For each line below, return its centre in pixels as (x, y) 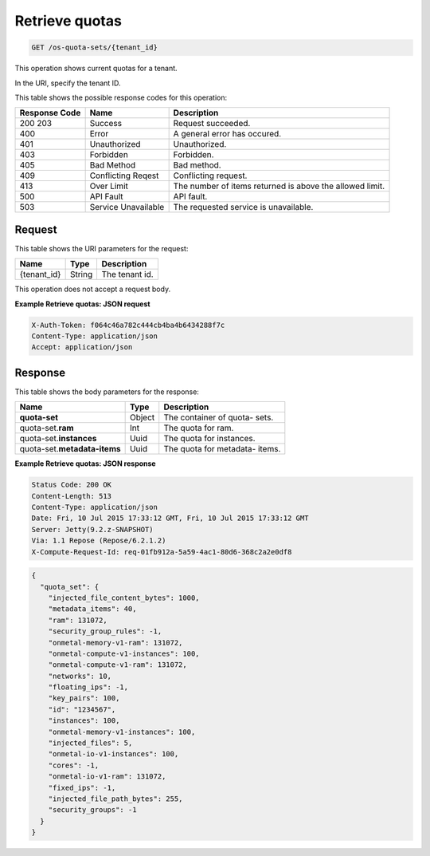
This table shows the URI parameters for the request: (102, 248)
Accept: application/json (82, 347)
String (81, 274)
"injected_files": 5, (90, 743)
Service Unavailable (127, 207)
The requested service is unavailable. (243, 207)
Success (106, 124)
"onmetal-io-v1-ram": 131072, (107, 777)
